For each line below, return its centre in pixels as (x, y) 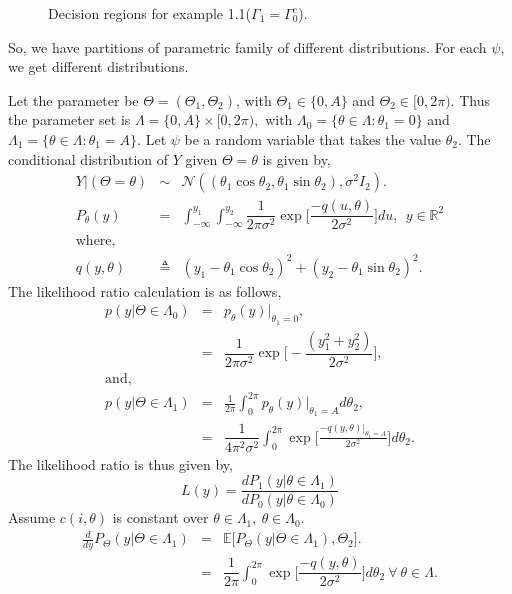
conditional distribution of (88, 158)
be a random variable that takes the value (312, 138)
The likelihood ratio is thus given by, (120, 463)
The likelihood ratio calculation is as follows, (145, 290)
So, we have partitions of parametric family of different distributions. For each (247, 46)
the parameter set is (69, 119)
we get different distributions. (98, 66)
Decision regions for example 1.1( (150, 13)
